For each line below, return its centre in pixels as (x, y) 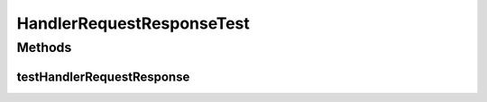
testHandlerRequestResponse (103, 76)
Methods (44, 47)
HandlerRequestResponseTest (133, 23)
